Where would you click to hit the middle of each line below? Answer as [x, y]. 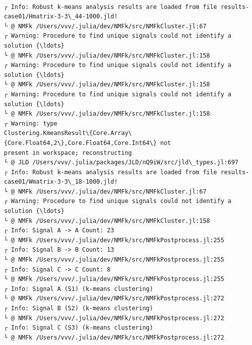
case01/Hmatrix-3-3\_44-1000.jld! [61, 17]
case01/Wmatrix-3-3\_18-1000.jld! [61, 182]
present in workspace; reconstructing [68, 153]
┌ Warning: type [31, 123]
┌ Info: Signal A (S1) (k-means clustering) [79, 289]
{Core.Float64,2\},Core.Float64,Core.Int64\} [80, 143]
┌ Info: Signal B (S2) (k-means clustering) [79, 308]
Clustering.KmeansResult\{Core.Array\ [68, 133]
